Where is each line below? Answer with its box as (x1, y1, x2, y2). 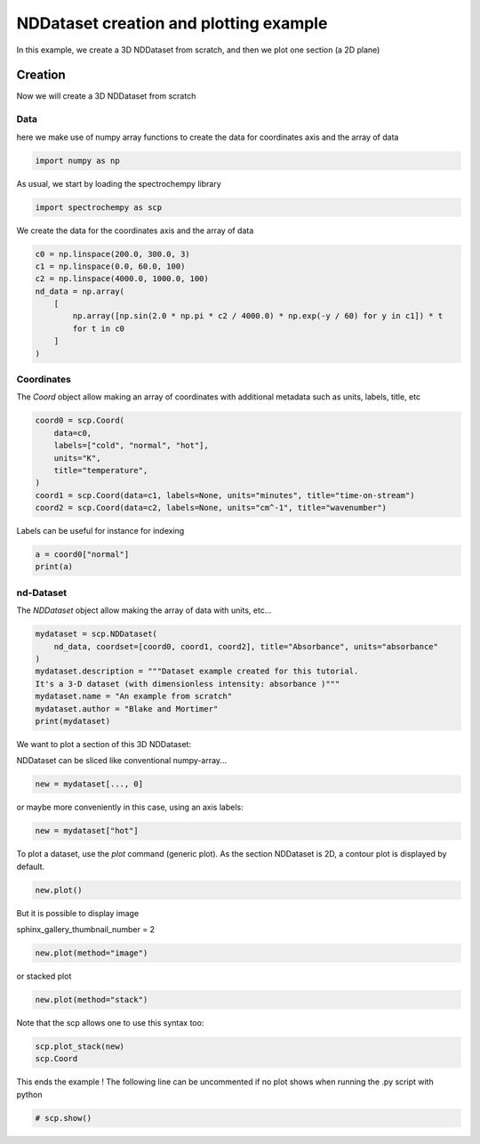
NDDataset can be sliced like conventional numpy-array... (16, 755, 227, 766)
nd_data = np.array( (35, 286, 124, 296)
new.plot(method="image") (35, 947, 148, 958)
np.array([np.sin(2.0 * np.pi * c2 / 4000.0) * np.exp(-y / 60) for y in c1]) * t (72, 311, 444, 321)
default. (16, 861, 45, 872)
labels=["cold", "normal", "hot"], (53, 440, 209, 451)
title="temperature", (53, 465, 148, 475)
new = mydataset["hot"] (35, 826, 140, 836)
